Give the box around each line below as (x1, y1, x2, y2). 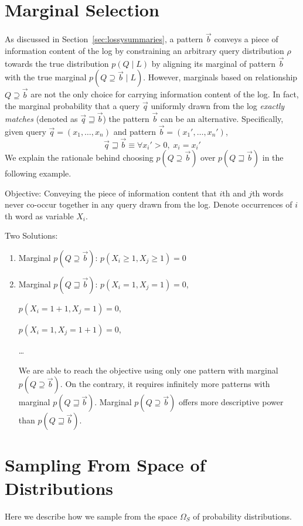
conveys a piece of (214, 33, 278, 45)
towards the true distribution (5, 57, 109, 69)
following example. (5, 167, 72, 179)
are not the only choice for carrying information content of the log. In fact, (30, 88, 299, 100)
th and (222, 186, 246, 199)
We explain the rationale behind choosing (5, 151, 154, 164)
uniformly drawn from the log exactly (151, 100, 285, 112)
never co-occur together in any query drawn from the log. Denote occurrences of (5, 198, 292, 211)
